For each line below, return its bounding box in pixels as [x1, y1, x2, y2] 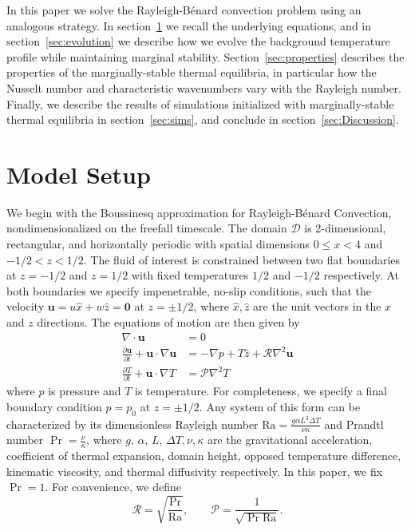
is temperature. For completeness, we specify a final [135, 382, 388, 399]
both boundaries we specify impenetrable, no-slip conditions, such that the [6, 282, 372, 299]
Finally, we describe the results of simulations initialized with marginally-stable [6, 95, 394, 112]
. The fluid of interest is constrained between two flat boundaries [83, 251, 401, 267]
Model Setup [6, 157, 151, 190]
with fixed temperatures [131, 267, 249, 283]
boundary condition [6, 398, 102, 414]
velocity [6, 298, 45, 315]
